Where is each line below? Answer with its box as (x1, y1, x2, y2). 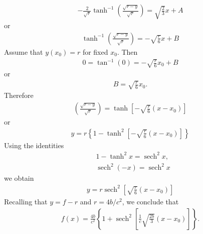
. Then (117, 46, 138, 57)
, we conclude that (122, 196, 179, 206)
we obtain (4, 173, 34, 183)
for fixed (82, 46, 108, 57)
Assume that (4, 46, 43, 57)
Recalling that (4, 196, 48, 206)
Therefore (4, 90, 34, 100)
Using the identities (4, 140, 64, 150)
